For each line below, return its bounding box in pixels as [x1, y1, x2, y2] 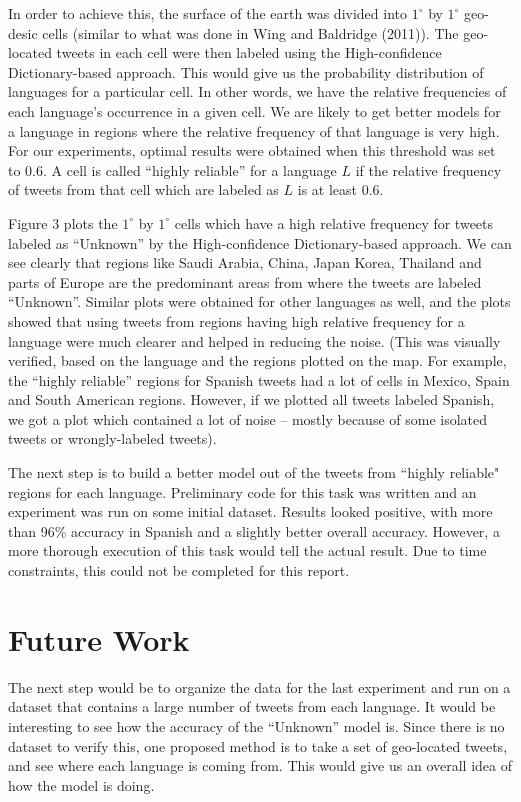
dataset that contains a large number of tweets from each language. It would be [8, 696, 496, 717]
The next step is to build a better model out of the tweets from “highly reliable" [8, 462, 500, 483]
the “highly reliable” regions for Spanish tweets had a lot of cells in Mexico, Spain [8, 369, 510, 390]
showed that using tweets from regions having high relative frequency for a [8, 310, 465, 331]
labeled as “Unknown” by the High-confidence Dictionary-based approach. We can [8, 232, 512, 253]
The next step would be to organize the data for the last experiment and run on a [8, 676, 511, 697]
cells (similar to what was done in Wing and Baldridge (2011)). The [42, 22, 459, 43]
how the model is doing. [8, 774, 155, 795]
